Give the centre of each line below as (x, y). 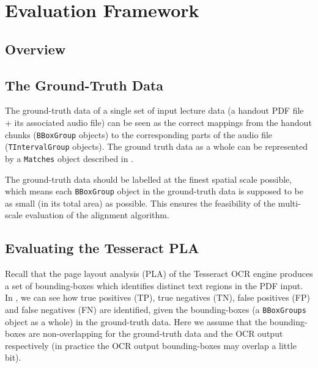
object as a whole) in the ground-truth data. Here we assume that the (136, 321)
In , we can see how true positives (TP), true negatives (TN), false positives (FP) (157, 297)
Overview (35, 49)
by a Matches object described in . (69, 158)
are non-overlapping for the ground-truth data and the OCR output (156, 333)
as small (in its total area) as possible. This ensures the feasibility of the (140, 203)
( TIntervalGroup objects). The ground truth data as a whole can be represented (156, 146)
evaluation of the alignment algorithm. (97, 215)
